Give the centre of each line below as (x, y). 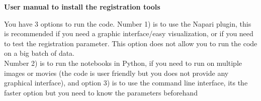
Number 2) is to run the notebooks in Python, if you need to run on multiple (123, 63)
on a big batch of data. (39, 53)
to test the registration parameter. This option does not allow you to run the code (131, 43)
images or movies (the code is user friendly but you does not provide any (116, 73)
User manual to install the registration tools (82, 7)
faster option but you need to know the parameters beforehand (101, 92)
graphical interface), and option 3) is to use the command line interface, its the (126, 83)
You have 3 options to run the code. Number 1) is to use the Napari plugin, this (128, 23)
